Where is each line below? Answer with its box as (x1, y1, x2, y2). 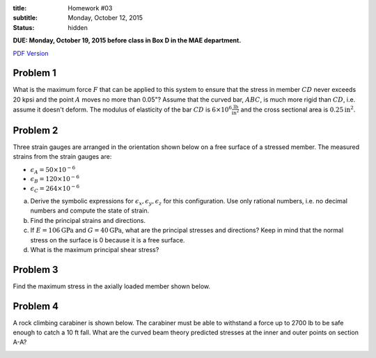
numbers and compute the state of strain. (30, 206, 150, 215)
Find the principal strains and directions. (30, 216, 146, 224)
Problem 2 (13, 124, 58, 136)
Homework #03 (68, 4, 113, 12)
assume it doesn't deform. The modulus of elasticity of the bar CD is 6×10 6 (13, 104, 233, 114)
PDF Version (13, 49, 49, 57)
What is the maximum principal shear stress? (30, 245, 159, 254)
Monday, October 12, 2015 (68, 14, 143, 22)
